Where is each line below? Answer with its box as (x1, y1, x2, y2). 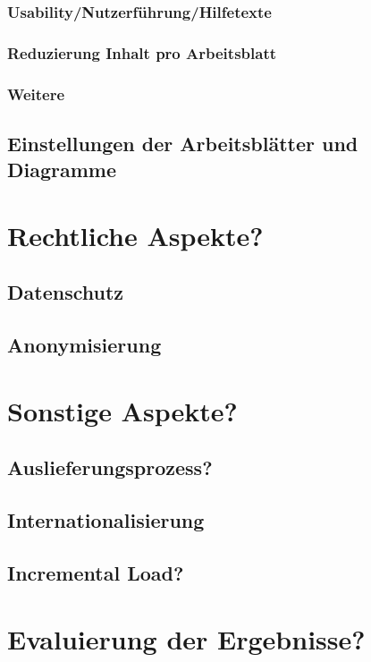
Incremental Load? (7, 558, 184, 586)
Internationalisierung (7, 506, 205, 534)
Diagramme (7, 156, 117, 183)
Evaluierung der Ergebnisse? (7, 620, 366, 657)
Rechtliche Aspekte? (7, 216, 264, 253)
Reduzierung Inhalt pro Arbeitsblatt (7, 41, 277, 64)
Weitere (7, 82, 65, 105)
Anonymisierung (7, 331, 162, 359)
